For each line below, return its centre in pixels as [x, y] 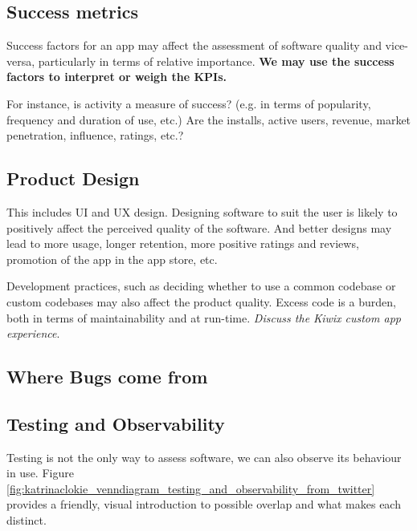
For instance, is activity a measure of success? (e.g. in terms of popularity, [189, 103]
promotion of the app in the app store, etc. [112, 259]
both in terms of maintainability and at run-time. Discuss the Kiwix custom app [204, 317]
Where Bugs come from [107, 377]
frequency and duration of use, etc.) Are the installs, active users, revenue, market [209, 119]
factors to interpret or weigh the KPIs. [117, 77]
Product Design [73, 178]
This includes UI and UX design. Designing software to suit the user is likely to [202, 211]
